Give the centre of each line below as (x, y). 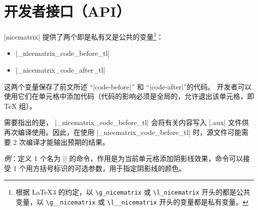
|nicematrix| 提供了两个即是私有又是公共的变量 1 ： (84, 36)
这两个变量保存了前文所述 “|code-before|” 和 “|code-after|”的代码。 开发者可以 (128, 86)
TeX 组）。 (20, 105)
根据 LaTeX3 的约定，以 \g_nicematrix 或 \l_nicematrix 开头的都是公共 (133, 192)
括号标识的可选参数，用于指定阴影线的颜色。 (113, 168)
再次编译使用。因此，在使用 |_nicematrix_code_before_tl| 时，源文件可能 (123, 132)
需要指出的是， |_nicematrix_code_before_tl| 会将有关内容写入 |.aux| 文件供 (127, 122)
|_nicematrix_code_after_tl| (60, 69)
